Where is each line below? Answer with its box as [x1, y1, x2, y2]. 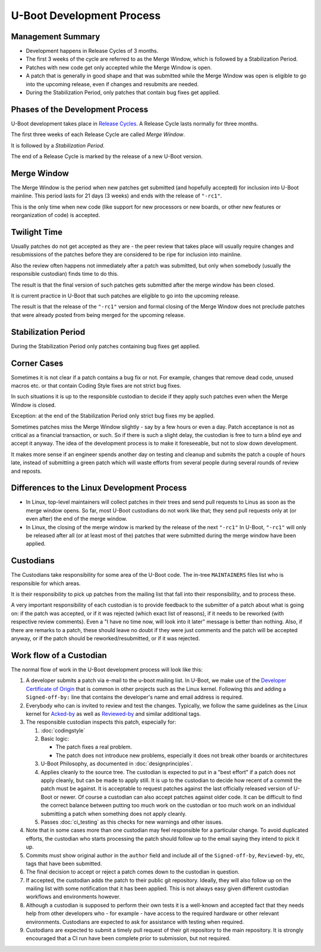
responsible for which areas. [11, 580, 81, 587]
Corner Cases [11, 358, 64, 368]
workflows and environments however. [26, 893, 121, 900]
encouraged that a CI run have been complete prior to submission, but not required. [26, 935, 231, 942]
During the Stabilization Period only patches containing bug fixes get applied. [11, 343, 200, 350]
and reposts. [11, 467, 42, 475]
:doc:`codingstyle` [40, 727, 86, 734]
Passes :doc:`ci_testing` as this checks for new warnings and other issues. [40, 818, 223, 825]
